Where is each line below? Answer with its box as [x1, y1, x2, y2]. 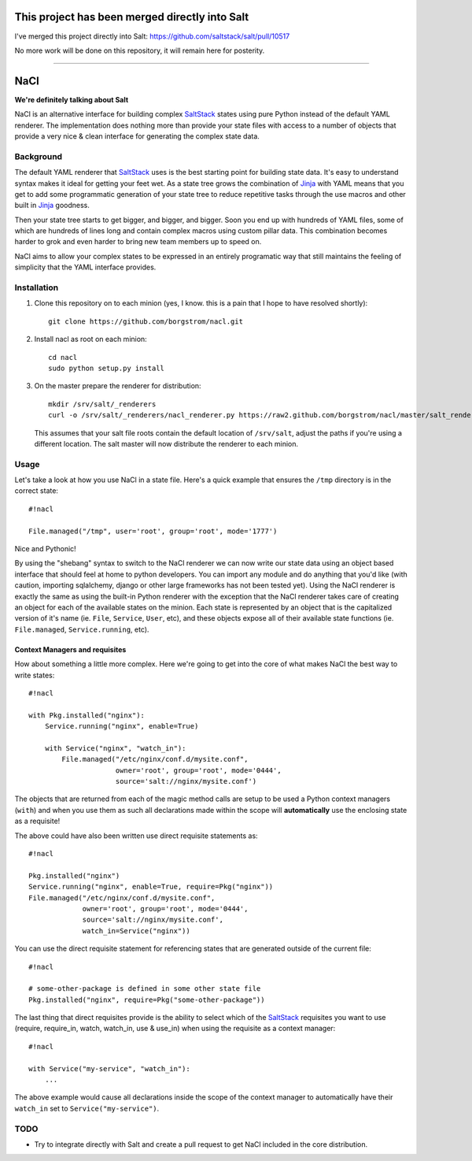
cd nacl [48, 353, 78, 362]
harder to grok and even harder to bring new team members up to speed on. [14, 237, 262, 247]
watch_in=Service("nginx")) [82, 926, 190, 935]
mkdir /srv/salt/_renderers [48, 399, 157, 409]
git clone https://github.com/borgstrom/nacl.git [48, 317, 244, 326]
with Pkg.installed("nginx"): [28, 710, 146, 720]
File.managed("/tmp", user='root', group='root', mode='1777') [28, 526, 278, 536]
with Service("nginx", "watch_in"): [44, 744, 186, 752]
